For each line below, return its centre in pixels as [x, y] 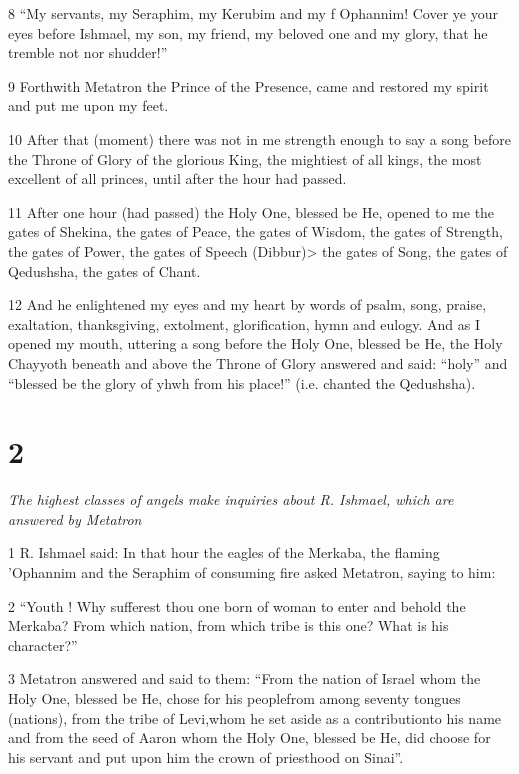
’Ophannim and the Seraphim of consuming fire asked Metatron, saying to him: [252, 572]
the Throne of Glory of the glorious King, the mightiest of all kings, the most [245, 158]
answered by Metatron [75, 518]
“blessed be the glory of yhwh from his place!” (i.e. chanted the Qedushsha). [242, 382]
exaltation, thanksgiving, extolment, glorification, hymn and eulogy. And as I [244, 323]
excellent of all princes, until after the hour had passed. [177, 178]
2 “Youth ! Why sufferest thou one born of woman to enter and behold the [237, 605]
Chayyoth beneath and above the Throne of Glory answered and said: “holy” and [258, 362]
